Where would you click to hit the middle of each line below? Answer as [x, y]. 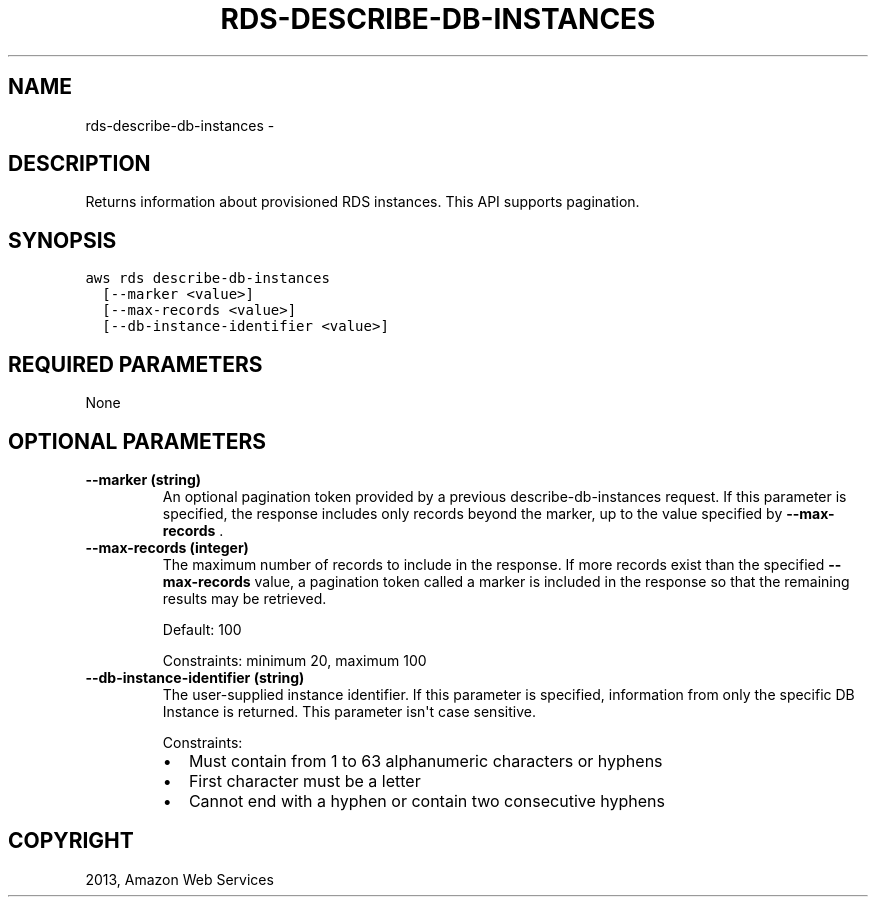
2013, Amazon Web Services [179, 879]
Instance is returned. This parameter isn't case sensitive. [349, 711]
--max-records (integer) [167, 547]
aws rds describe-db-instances [207, 278]
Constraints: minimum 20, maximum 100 [294, 660]
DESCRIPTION [79, 164]
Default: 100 [202, 629]
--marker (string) [143, 479]
